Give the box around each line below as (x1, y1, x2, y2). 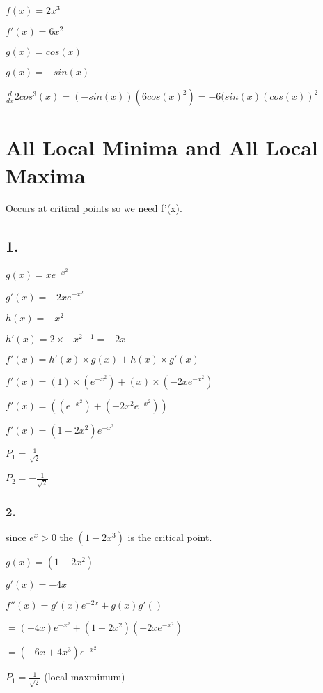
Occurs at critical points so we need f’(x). (6, 201, 182, 215)
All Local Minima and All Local (6, 133, 318, 162)
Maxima (6, 160, 86, 189)
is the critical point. (127, 530, 212, 544)
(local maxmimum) (44, 669, 125, 684)
